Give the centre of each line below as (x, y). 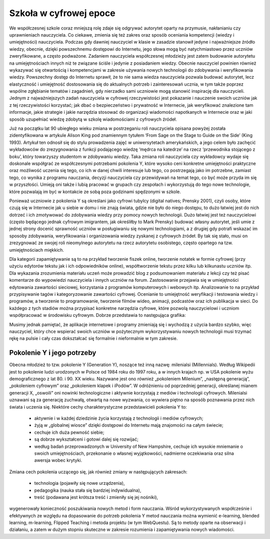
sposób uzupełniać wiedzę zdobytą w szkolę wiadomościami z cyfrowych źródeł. (93, 119)
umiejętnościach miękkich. (37, 250)
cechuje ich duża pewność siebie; (69, 432)
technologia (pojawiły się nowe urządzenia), (79, 483)
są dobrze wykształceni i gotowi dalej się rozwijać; (86, 439)
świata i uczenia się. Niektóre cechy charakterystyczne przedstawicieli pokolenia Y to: (98, 407)
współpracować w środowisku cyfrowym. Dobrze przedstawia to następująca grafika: (97, 315)
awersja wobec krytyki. (58, 460)
